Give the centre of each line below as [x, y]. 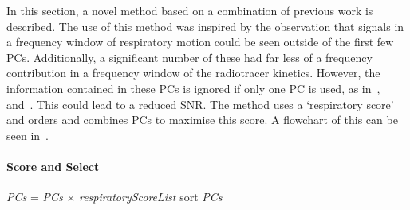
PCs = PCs [35, 197]
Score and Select [53, 166]
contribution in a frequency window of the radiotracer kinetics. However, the [193, 73]
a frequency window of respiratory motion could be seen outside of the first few [200, 42]
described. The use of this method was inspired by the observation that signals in [205, 26]
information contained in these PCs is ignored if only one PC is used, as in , [193, 88]
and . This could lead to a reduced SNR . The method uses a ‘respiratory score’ [200, 104]
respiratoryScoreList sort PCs [150, 197]
